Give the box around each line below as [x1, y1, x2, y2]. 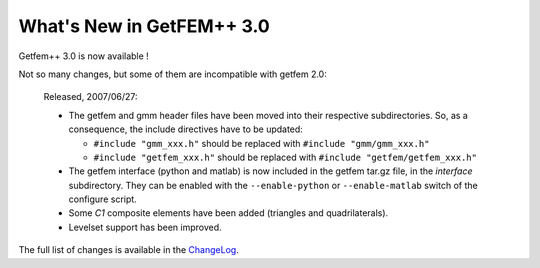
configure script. [68, 193, 137, 205]
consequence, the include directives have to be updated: [68, 123, 304, 135]
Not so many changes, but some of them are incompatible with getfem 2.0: [18, 68, 327, 80]
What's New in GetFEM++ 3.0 [18, 15, 270, 37]
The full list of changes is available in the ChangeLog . [18, 244, 239, 256]
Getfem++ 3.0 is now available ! [18, 50, 149, 62]
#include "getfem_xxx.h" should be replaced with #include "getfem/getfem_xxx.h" [93, 151, 477, 163]
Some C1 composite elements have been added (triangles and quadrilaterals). [68, 207, 389, 219]
